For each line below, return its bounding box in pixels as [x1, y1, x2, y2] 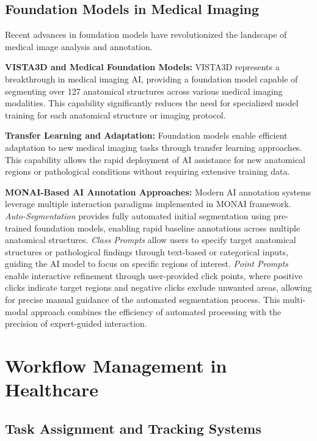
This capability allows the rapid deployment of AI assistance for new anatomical [5, 153, 305, 166]
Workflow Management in [5, 353, 227, 378]
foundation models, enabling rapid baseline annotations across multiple [34, 221, 301, 234]
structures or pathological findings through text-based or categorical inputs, [5, 245, 288, 258]
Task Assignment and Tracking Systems [5, 418, 261, 437]
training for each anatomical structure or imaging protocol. [5, 108, 226, 121]
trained [5, 221, 32, 234]
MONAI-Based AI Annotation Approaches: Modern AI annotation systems [5, 185, 312, 198]
